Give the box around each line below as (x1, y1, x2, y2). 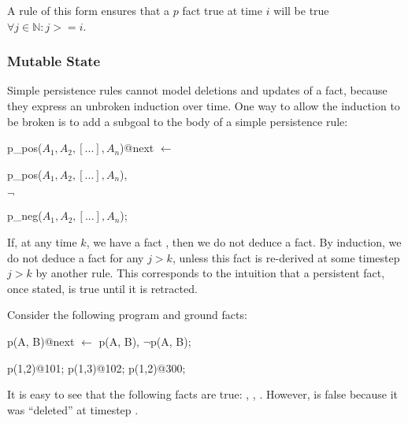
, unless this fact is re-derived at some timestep (172, 249, 400, 265)
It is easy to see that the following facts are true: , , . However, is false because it (7, 386, 399, 403)
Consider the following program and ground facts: (7, 306, 247, 323)
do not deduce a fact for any (7, 249, 144, 265)
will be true (273, 2, 329, 18)
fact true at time (182, 2, 262, 18)
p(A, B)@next (7, 332, 75, 349)
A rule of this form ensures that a (7, 2, 170, 18)
